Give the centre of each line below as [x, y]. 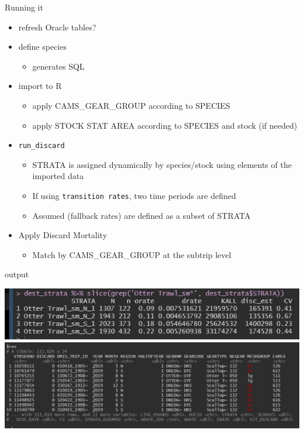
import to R [40, 86]
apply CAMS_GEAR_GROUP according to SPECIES [131, 105]
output [17, 274]
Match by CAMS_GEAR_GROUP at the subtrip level [132, 254]
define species [42, 47]
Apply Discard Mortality [63, 235]
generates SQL [58, 66]
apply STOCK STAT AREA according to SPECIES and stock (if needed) [165, 125]
